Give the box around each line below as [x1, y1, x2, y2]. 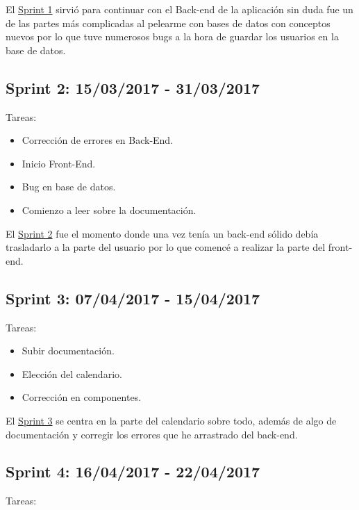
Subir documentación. [22, 343, 115, 358]
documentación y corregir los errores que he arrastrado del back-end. [6, 427, 298, 441]
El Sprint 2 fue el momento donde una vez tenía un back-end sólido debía [6, 226, 319, 240]
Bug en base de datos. [22, 179, 116, 194]
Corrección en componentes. [22, 390, 142, 404]
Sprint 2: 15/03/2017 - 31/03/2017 [6, 76, 260, 98]
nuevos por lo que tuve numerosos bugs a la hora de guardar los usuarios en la [6, 29, 339, 44]
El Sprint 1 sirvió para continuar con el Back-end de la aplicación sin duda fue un [6, 2, 353, 16]
